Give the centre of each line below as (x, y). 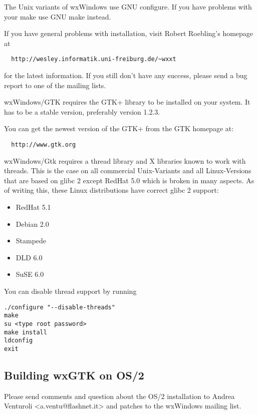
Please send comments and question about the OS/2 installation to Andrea (119, 396)
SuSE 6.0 (30, 274)
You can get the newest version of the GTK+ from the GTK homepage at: (119, 128)
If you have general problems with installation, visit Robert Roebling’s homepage (129, 33)
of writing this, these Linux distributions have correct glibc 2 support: (111, 190)
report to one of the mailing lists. (55, 85)
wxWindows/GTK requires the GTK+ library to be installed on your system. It (127, 102)
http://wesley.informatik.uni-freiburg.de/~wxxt (94, 59)
